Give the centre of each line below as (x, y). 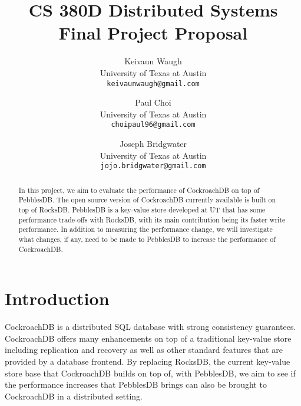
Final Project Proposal (153, 33)
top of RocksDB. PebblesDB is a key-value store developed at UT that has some (142, 209)
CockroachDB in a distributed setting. (74, 396)
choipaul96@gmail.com (153, 125)
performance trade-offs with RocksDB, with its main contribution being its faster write (152, 219)
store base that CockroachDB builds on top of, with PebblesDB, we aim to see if (150, 373)
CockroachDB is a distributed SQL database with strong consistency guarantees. (150, 327)
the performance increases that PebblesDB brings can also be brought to (136, 384)
